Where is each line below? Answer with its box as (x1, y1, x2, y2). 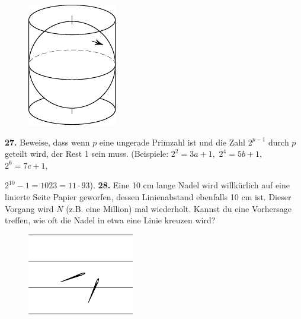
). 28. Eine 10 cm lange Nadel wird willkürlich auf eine (89, 179, 290, 191)
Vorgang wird (5, 202, 54, 214)
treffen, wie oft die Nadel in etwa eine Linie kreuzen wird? (5, 214, 216, 226)
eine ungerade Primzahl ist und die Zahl (99, 135, 245, 148)
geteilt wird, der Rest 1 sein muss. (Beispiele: (5, 147, 169, 160)
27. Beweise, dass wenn (5, 135, 90, 148)
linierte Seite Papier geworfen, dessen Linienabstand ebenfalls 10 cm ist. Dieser (5, 190, 292, 203)
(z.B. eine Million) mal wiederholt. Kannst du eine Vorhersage (66, 202, 292, 214)
